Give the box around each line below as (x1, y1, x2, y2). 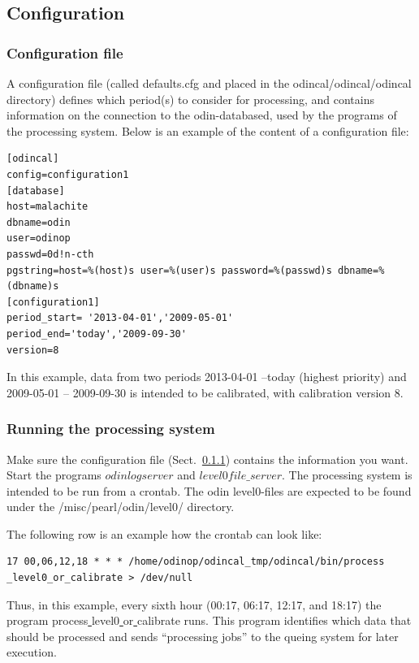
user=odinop (6, 232, 71, 245)
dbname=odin (6, 216, 71, 228)
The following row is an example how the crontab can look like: (6, 525, 322, 542)
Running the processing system (6, 418, 215, 439)
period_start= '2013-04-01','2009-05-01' (6, 312, 234, 324)
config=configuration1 (6, 168, 129, 180)
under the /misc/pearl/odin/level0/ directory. (6, 498, 235, 515)
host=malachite (6, 201, 89, 213)
